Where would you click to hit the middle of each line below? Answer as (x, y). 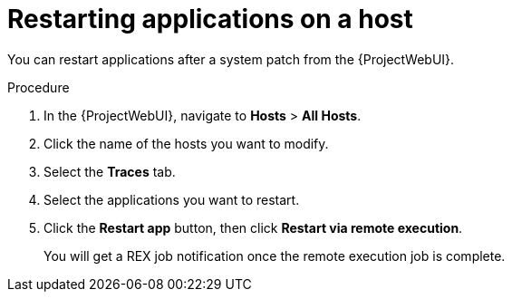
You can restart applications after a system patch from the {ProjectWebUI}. (231, 59)
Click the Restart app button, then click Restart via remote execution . (253, 227)
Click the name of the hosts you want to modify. (186, 143)
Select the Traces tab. (110, 171)
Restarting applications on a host (210, 19)
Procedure (39, 87)
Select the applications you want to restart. (172, 199)
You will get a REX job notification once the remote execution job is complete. (275, 256)
